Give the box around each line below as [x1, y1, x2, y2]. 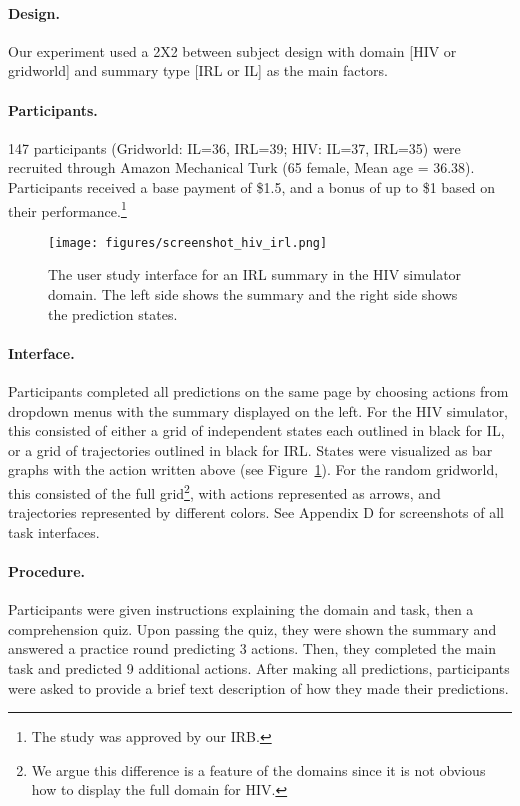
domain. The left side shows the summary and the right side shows [48, 284, 458, 305]
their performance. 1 [8, 197, 127, 221]
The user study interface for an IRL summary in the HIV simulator [48, 264, 462, 285]
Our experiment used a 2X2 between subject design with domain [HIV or [8, 40, 457, 61]
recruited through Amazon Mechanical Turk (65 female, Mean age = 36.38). [8, 157, 475, 178]
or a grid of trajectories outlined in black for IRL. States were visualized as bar [8, 439, 493, 460]
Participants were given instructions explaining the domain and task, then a [8, 599, 474, 620]
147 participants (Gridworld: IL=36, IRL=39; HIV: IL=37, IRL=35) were [8, 137, 461, 158]
